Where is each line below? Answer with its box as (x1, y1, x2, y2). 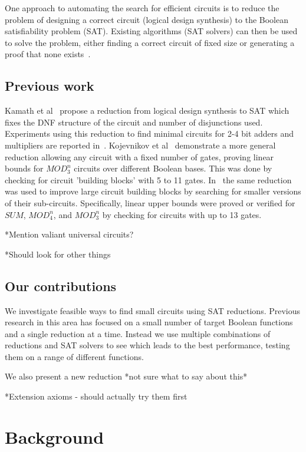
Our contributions (5, 276, 117, 295)
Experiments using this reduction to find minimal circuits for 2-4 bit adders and (5, 127, 294, 140)
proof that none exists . (5, 48, 91, 60)
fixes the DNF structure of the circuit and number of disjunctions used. (5, 116, 263, 128)
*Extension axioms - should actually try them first (5, 390, 187, 402)
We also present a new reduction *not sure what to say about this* (5, 370, 248, 382)
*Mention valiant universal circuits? (5, 228, 134, 240)
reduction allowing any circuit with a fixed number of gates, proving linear (5, 150, 274, 163)
